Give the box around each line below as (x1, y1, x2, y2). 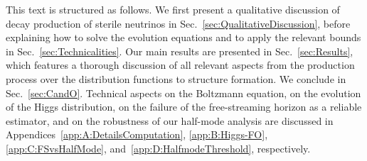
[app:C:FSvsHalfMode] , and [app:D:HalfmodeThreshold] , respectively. (6, 140, 311, 155)
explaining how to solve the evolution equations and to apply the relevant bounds (6, 30, 361, 45)
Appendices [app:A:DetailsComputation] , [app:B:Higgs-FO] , (6, 127, 268, 142)
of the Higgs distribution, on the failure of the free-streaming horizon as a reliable (6, 99, 362, 114)
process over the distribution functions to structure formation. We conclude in (6, 71, 346, 86)
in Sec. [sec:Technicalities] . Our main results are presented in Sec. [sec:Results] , (6, 43, 353, 58)
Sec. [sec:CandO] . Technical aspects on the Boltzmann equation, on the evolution (6, 85, 361, 100)
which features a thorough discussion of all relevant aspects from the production (6, 57, 355, 72)
